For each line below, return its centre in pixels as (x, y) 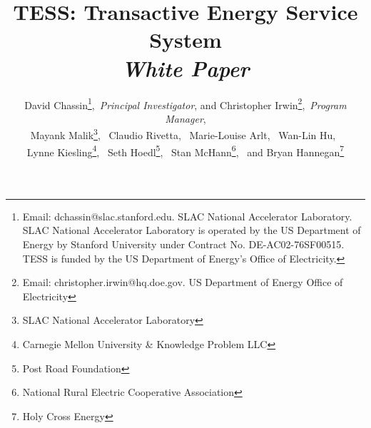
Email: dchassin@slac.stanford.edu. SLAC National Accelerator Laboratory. (187, 216)
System (185, 40)
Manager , (185, 118)
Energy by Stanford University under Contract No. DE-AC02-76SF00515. (183, 244)
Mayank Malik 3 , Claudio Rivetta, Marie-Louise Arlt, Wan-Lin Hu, (183, 134)
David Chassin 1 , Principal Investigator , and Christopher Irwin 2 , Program (185, 103)
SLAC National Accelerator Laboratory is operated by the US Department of (192, 230)
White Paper (185, 68)
